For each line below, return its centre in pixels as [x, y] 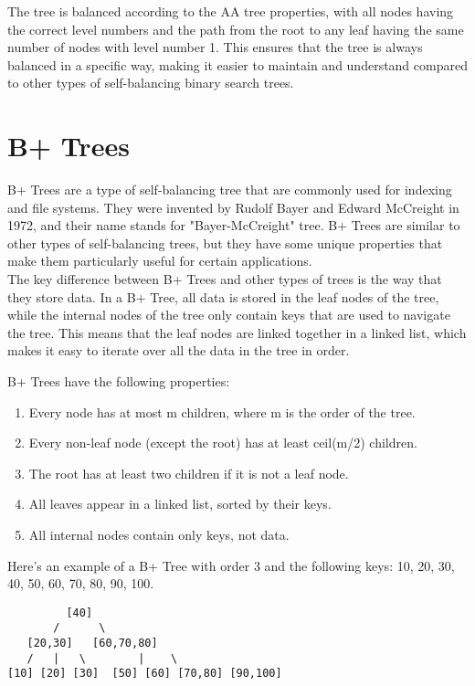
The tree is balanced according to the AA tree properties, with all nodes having [231, 11]
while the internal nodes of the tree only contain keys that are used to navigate [229, 315]
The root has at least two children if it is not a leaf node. [189, 473]
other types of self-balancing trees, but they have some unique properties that [225, 243]
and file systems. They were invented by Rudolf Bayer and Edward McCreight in [233, 207]
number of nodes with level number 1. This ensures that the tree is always [215, 47]
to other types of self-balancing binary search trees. [151, 83]
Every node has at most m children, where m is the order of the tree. [222, 412]
